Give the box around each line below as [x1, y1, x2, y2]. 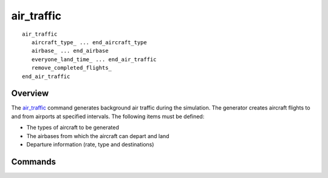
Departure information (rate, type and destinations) [26, 140, 154, 148]
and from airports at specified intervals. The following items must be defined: [11, 113, 205, 120]
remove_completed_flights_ [31, 64, 112, 71]
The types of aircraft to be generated [26, 124, 120, 131]
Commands [11, 156, 56, 166]
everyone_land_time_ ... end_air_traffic [31, 56, 157, 63]
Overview [11, 88, 49, 99]
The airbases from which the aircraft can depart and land [26, 132, 169, 139]
